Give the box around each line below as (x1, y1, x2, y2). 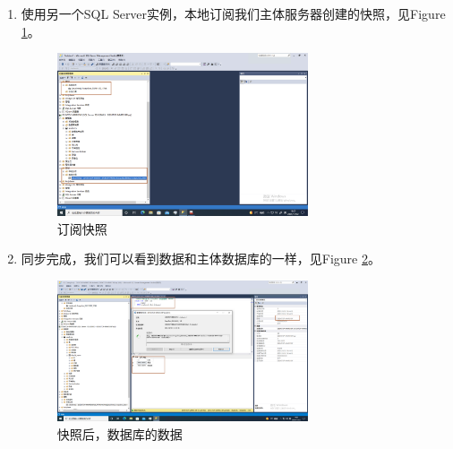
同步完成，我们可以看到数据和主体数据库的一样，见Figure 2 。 (21, 249, 380, 268)
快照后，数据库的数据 (56, 425, 183, 444)
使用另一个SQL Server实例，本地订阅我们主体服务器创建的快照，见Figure (21, 4, 446, 22)
